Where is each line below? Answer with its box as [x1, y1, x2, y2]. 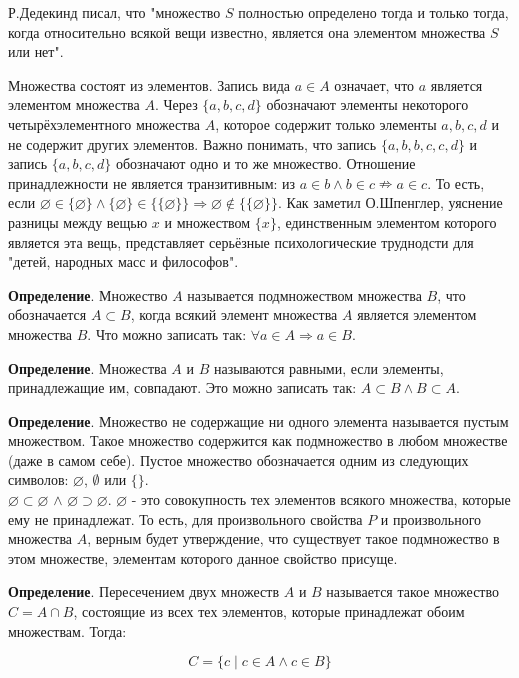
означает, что [334, 74, 415, 95]
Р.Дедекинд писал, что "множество [8, 2, 221, 22]
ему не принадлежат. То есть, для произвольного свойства [8, 508, 363, 529]
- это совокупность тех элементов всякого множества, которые [131, 489, 511, 510]
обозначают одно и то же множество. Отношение [115, 153, 416, 174]
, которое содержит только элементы [215, 113, 437, 134]
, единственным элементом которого [276, 211, 497, 232]
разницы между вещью [8, 211, 148, 232]
